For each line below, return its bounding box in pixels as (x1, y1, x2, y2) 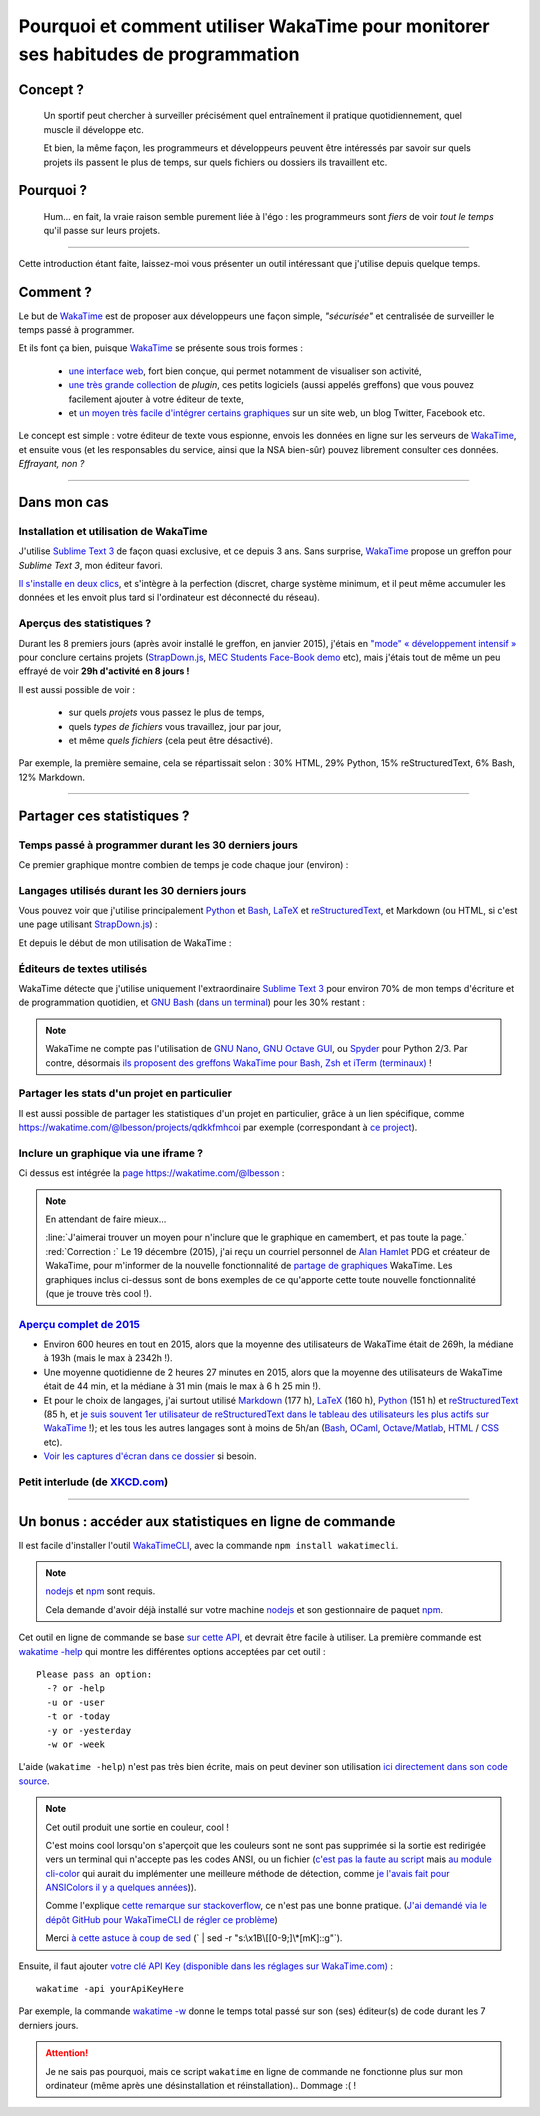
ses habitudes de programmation (18, 43, 300, 65)
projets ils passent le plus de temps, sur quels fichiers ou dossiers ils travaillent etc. (43, 156, 388, 168)
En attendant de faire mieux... (45, 1213, 167, 1225)
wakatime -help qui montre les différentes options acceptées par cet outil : (18, 1645, 326, 1657)
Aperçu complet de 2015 (18, 1317, 140, 1331)
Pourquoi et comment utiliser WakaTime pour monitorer (18, 15, 490, 37)
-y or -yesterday (46, 1725, 132, 1736)
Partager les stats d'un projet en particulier (18, 1086, 232, 1100)
